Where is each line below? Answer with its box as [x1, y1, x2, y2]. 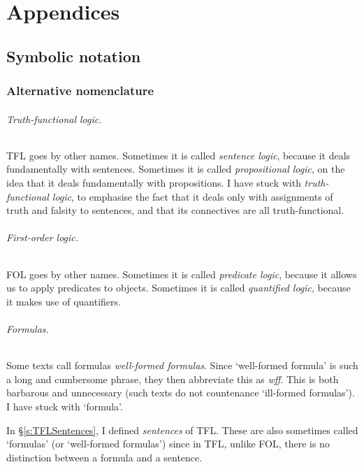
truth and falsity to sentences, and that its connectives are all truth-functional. [6, 203, 344, 217]
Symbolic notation [6, 45, 141, 66]
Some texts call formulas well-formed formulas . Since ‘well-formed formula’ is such [6, 358, 358, 373]
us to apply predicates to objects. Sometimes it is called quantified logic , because [6, 280, 351, 295]
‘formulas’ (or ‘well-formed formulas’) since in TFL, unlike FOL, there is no [6, 436, 330, 451]
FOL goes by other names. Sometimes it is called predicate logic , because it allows [6, 266, 357, 281]
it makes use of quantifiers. [6, 294, 121, 308]
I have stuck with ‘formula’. [6, 398, 123, 413]
